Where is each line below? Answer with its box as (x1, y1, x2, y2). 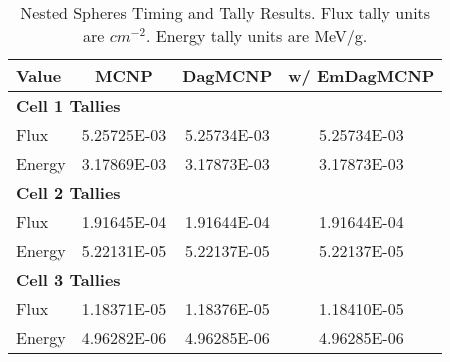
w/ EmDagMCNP (288, 64, 435, 87)
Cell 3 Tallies (16, 268, 121, 291)
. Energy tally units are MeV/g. (146, 24, 368, 47)
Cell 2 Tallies (16, 181, 121, 204)
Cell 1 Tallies (16, 94, 121, 117)
